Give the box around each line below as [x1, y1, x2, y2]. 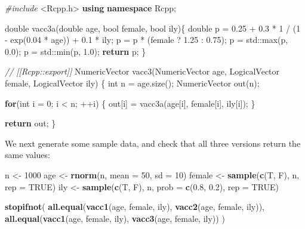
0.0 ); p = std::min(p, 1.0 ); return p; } [5, 45, 146, 57]
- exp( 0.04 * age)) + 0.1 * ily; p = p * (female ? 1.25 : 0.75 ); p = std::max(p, [5, 33, 288, 46]
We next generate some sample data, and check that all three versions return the [5, 137, 301, 149]
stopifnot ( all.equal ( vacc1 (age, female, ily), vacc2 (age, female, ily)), [5, 200, 264, 213]
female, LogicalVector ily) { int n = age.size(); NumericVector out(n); [5, 76, 260, 89]
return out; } [5, 117, 56, 129]
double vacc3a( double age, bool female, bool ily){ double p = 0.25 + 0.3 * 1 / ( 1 [5, 21, 301, 34]
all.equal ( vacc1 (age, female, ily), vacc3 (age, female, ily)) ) [5, 212, 225, 224]
